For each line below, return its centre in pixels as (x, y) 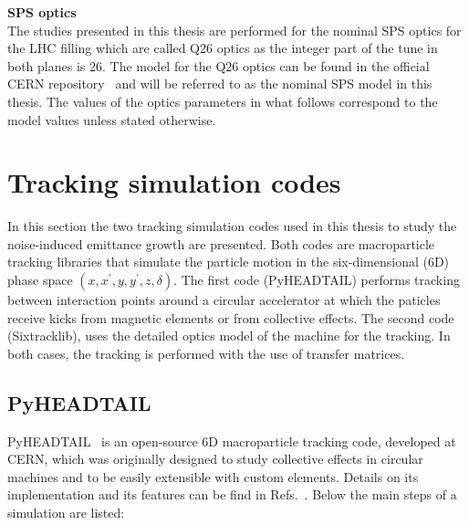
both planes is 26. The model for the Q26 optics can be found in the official (219, 65)
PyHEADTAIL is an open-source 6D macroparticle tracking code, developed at (232, 441)
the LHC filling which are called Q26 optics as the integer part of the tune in (223, 48)
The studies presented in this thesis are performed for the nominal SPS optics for (234, 30)
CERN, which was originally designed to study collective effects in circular (215, 459)
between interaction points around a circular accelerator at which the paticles (224, 300)
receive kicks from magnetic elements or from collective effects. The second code (231, 317)
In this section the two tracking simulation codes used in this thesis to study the (232, 226)
